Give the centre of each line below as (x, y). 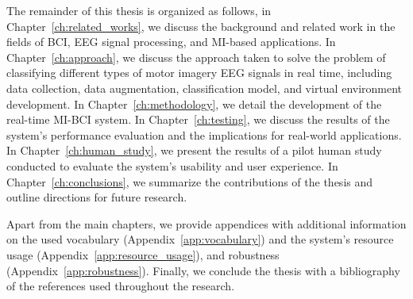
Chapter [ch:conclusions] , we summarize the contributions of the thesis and (190, 181)
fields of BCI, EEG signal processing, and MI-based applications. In (171, 42)
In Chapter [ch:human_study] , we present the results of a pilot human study (194, 150)
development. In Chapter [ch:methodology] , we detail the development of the (194, 103)
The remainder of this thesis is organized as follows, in (139, 10)
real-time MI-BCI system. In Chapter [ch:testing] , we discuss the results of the (198, 119)
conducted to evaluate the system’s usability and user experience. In (172, 165)
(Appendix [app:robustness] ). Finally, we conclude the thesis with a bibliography (203, 270)
